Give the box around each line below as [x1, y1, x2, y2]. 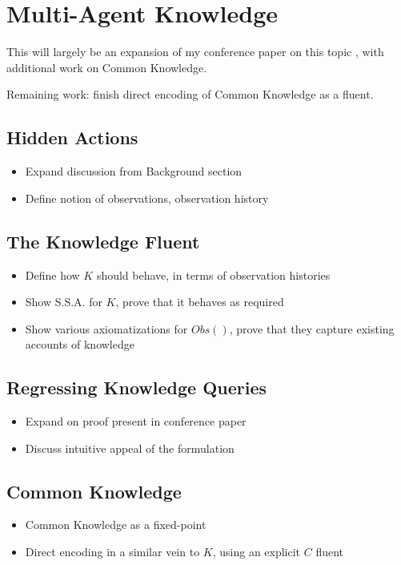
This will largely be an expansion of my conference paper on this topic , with [6, 43, 384, 60]
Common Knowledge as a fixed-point [25, 516, 207, 533]
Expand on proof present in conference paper [25, 413, 247, 430]
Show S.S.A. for [25, 293, 102, 310]
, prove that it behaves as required [115, 293, 284, 310]
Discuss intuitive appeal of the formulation [25, 439, 235, 456]
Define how [25, 266, 80, 283]
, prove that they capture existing [229, 320, 395, 337]
